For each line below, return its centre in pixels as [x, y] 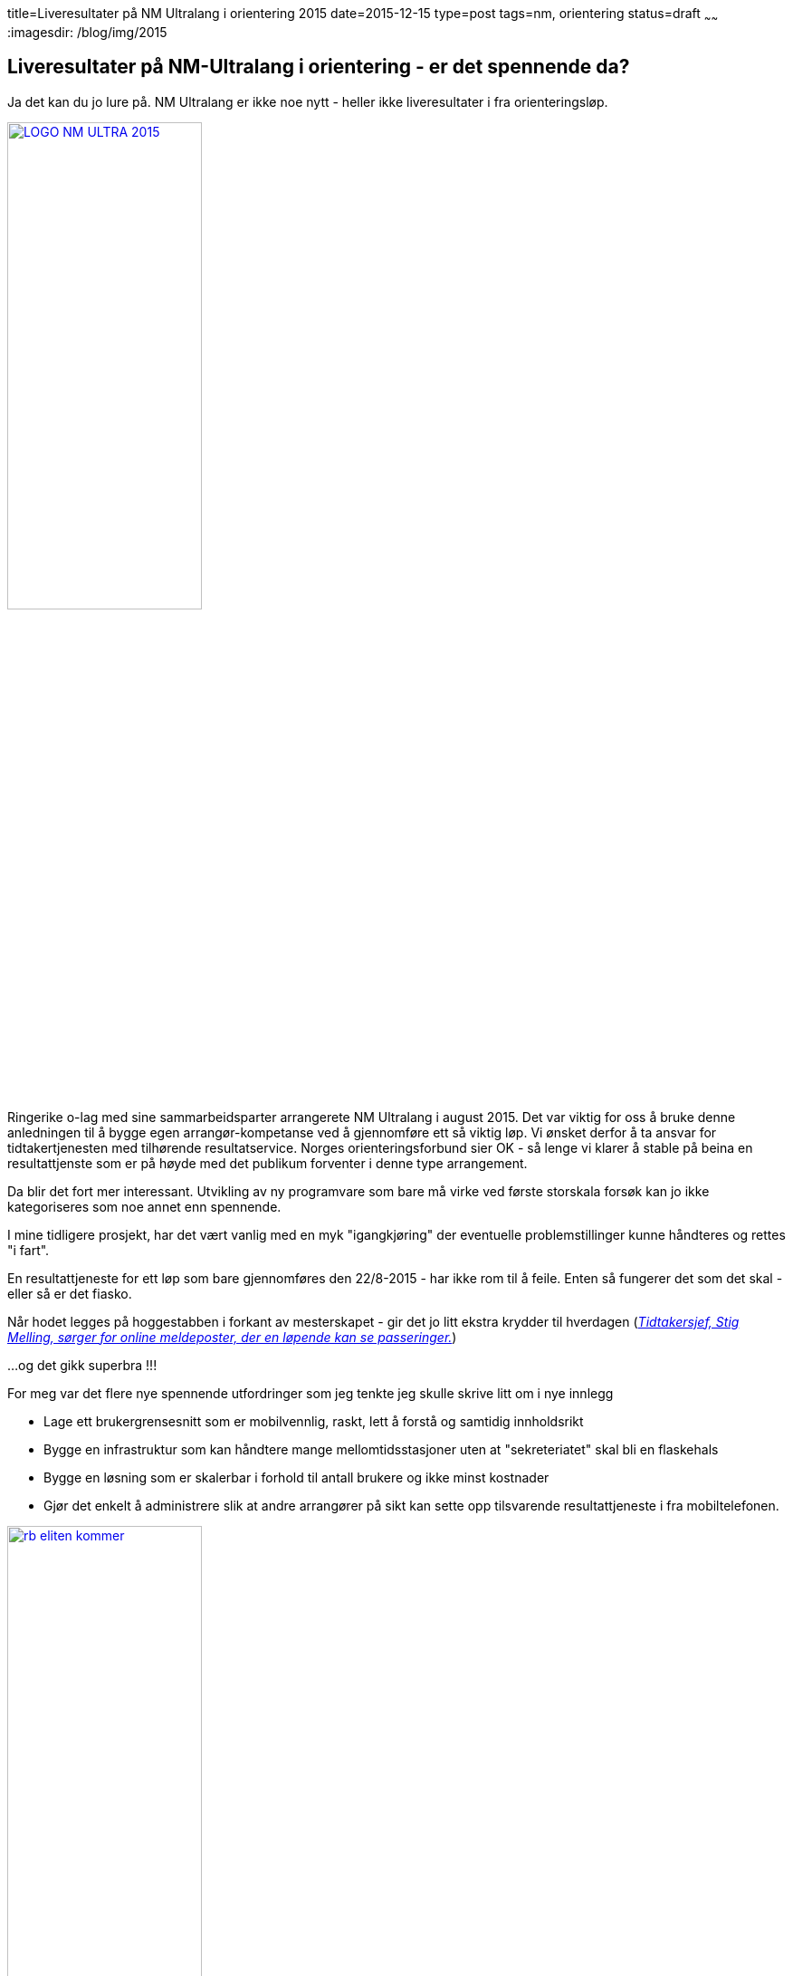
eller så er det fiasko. [70, 1293]
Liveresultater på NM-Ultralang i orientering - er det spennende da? [319, 67]
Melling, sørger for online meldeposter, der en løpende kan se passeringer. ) [232, 1337]
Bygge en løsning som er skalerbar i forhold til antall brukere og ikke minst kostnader [296, 1477]
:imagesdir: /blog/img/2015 [87, 32]
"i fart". [29, 1250]
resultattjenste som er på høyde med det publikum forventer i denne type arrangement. [268, 1163]
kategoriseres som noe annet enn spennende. [144, 1206]
